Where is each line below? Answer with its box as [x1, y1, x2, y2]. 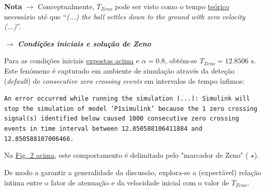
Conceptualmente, [37, 1, 94, 11]
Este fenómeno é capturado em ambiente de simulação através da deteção [4, 65, 235, 76]
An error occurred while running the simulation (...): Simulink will [4, 95, 250, 103]
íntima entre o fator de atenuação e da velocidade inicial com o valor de [4, 177, 229, 187]
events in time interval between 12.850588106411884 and [4, 125, 202, 133]
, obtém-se [165, 55, 197, 66]
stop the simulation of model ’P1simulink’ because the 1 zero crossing [4, 105, 257, 112]
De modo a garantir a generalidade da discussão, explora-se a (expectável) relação [4, 167, 261, 178]
